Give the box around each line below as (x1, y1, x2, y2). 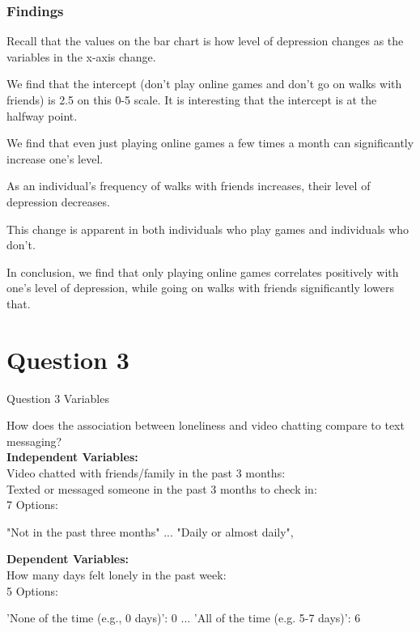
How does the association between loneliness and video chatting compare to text (6, 417, 405, 434)
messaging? (6, 432, 62, 449)
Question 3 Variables (6, 389, 109, 406)
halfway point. (6, 107, 78, 124)
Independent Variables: (6, 448, 138, 465)
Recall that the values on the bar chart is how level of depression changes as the (6, 32, 404, 49)
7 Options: (6, 496, 58, 513)
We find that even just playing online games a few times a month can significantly (6, 134, 414, 151)
